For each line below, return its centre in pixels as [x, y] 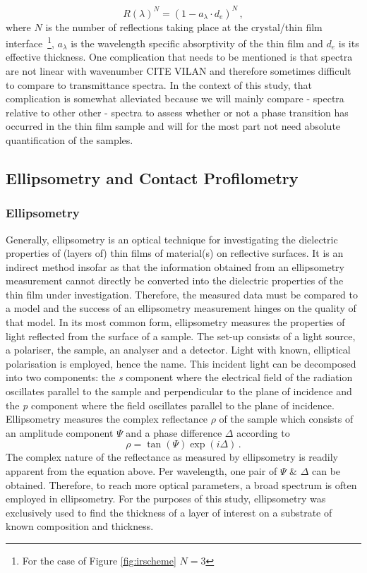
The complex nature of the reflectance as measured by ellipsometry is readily [172, 457]
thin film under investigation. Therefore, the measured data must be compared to [182, 294]
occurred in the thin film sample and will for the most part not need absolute [173, 126]
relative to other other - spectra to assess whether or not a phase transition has [177, 112]
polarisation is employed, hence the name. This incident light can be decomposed [181, 363]
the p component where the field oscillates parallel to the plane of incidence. [170, 405]
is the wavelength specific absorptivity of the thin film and [197, 43]
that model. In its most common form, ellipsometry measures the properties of [175, 322]
